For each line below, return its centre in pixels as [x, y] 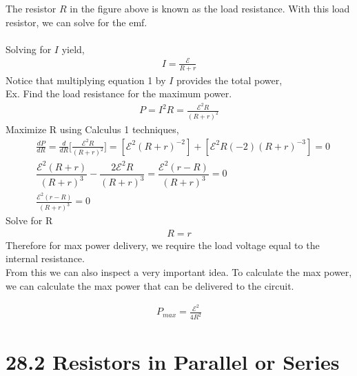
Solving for [29, 49]
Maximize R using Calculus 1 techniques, [92, 129]
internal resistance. [45, 258]
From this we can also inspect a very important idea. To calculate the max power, [179, 272]
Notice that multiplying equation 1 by [86, 80]
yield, [73, 49]
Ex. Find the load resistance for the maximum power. [119, 93]
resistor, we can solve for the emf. [76, 22]
